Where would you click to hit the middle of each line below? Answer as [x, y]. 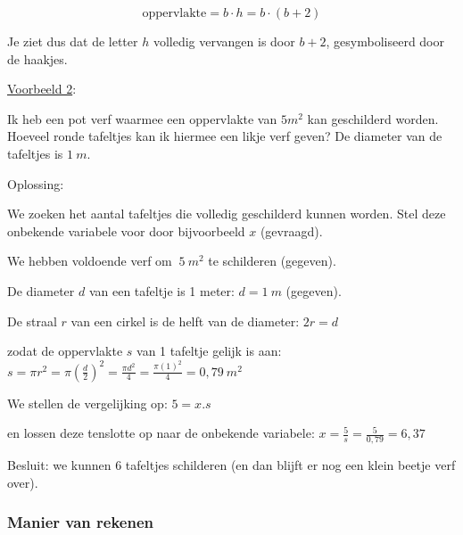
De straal [32, 321]
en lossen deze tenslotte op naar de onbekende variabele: [161, 433]
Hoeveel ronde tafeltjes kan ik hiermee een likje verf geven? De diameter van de [225, 136]
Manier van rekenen [81, 522]
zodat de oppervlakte [65, 351]
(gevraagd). [291, 230]
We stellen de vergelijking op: [87, 403]
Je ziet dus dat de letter [73, 41]
